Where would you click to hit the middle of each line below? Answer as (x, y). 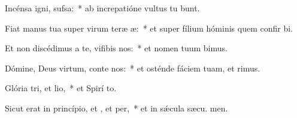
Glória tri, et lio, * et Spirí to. (61, 88)
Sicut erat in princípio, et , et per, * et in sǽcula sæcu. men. (116, 108)
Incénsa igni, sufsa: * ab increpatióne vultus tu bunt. (102, 8)
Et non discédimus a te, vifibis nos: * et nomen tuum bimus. (116, 48)
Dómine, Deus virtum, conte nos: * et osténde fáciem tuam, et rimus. (133, 68)
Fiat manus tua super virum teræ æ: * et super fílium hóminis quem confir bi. (149, 28)
